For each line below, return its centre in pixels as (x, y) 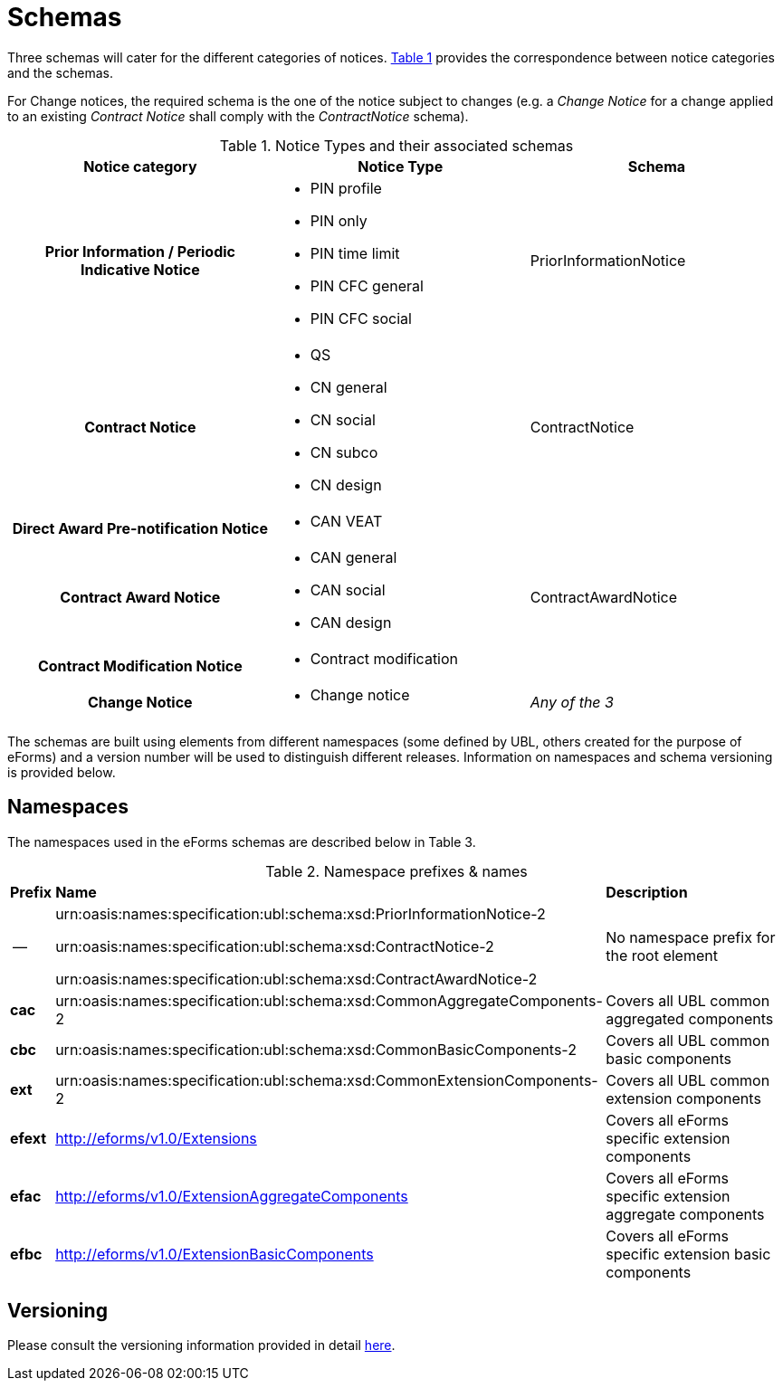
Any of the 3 (572, 702)
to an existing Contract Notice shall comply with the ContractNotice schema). (238, 116)
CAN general (353, 557)
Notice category (140, 166)
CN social (343, 419)
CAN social (348, 589)
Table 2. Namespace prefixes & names (396, 871)
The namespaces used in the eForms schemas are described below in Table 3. (242, 841)
